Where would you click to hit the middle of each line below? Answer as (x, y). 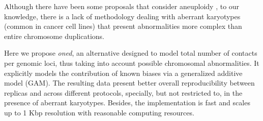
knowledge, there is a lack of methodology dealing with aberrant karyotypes (122, 16)
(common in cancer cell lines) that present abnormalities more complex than (123, 26)
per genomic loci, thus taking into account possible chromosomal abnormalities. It (132, 63)
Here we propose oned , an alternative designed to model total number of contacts (131, 53)
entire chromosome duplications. (54, 36)
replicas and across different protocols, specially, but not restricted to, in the (123, 92)
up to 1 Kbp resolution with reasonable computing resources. (99, 112)
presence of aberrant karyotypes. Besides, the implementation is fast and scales (127, 103)
